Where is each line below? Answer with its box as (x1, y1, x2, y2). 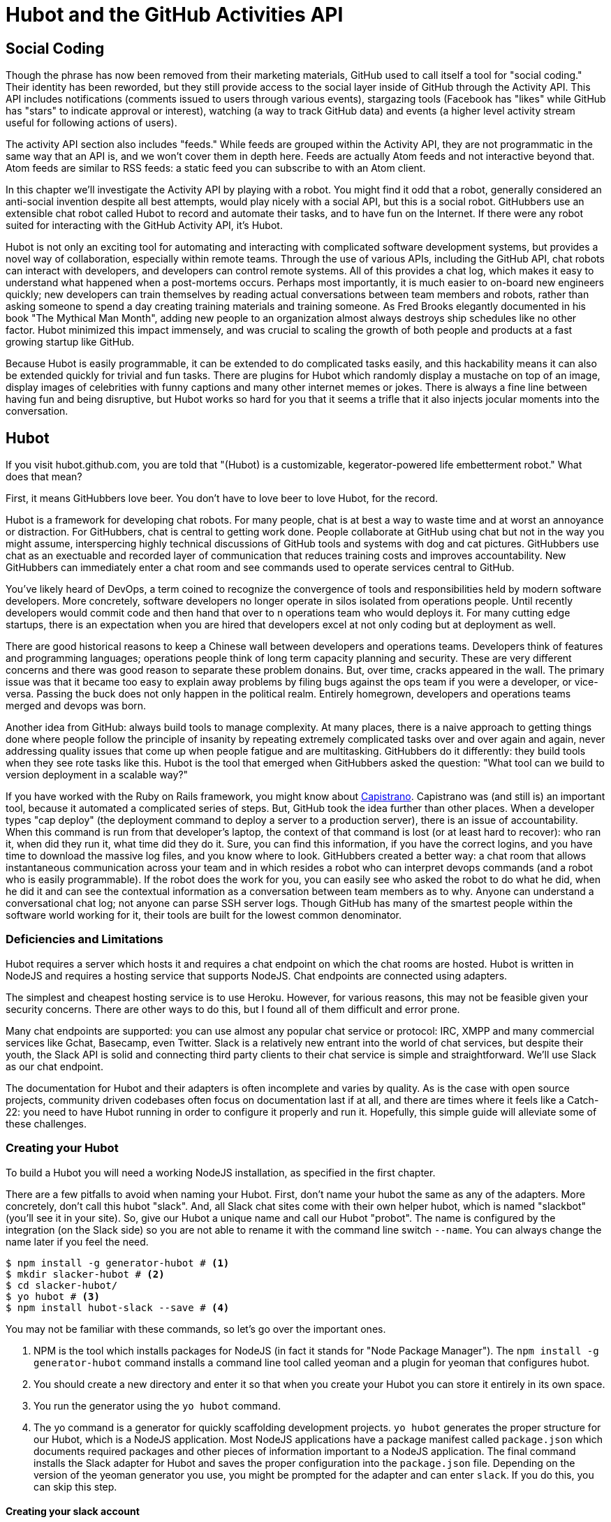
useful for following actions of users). (6, 117, 177, 129)
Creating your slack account (6, 1505, 140, 1518)
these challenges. (6, 1117, 87, 1130)
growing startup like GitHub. (6, 336, 135, 348)
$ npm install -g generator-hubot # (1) (6, 1257, 230, 1269)
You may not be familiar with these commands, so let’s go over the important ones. (6, 1322, 386, 1335)
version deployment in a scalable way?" (6, 769, 189, 781)
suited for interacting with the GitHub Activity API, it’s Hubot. (6, 219, 283, 232)
